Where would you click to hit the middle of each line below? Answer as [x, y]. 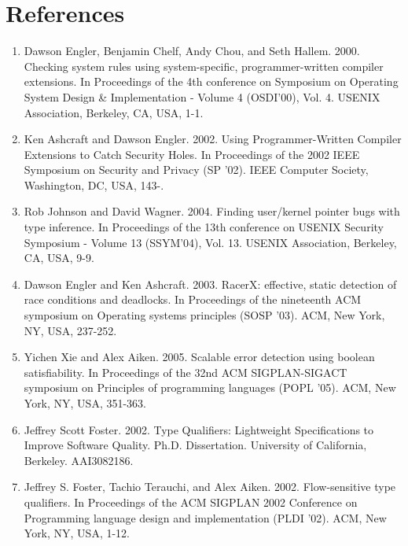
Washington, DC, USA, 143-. [94, 184]
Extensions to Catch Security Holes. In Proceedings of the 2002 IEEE [192, 154]
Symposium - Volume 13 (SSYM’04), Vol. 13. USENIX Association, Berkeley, [210, 242]
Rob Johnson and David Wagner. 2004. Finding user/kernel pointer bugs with [212, 211]
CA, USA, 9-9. [59, 258]
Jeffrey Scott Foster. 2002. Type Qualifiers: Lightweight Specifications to [199, 429]
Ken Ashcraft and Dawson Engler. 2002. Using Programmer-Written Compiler [213, 139]
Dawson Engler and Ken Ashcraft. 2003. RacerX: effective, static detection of [210, 284]
